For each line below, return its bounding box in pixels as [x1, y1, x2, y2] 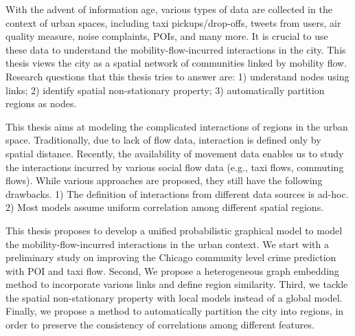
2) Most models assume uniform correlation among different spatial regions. [5, 200, 324, 214]
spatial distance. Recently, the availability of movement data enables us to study [5, 146, 344, 160]
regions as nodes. [5, 96, 77, 111]
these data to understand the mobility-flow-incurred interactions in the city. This [5, 42, 346, 56]
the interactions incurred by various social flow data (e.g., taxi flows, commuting [5, 159, 344, 174]
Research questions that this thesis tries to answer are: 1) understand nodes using [5, 69, 350, 83]
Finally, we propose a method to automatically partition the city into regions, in [5, 304, 344, 318]
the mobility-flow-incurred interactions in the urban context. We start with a [5, 236, 329, 251]
